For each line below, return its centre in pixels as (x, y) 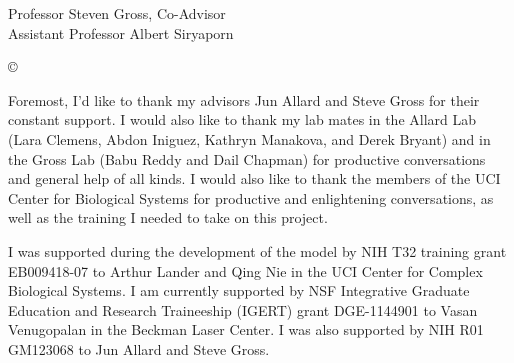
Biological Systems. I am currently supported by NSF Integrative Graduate (239, 290)
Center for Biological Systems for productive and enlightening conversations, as (251, 197)
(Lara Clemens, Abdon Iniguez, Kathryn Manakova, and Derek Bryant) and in (249, 138)
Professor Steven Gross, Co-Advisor (117, 13)
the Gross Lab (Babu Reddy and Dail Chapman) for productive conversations (247, 158)
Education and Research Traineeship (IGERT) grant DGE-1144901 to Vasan (243, 309)
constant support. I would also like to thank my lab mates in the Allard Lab (242, 119)
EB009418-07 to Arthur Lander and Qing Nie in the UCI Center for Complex (245, 270)
